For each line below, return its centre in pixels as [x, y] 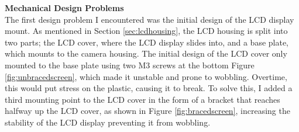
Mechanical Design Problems [64, 8]
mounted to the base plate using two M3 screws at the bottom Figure [130, 65]
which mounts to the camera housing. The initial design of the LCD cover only [146, 53]
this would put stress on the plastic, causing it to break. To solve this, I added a [149, 88]
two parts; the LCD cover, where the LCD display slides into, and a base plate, [147, 42]
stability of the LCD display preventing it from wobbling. [108, 122]
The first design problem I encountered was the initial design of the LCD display [149, 19]
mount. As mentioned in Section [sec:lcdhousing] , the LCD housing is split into [146, 31]
